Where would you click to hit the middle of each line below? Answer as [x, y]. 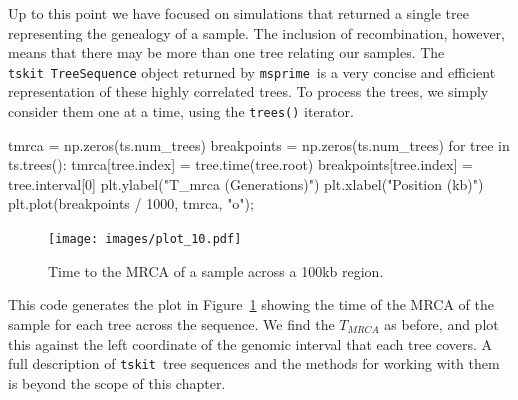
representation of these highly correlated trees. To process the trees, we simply [248, 91]
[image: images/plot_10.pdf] [145, 239]
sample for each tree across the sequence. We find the [171, 323]
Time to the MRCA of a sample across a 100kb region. [216, 270]
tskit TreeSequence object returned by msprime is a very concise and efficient [252, 71]
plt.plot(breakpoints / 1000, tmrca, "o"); [131, 203]
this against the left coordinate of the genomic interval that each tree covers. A [250, 343]
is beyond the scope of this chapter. [117, 382]
